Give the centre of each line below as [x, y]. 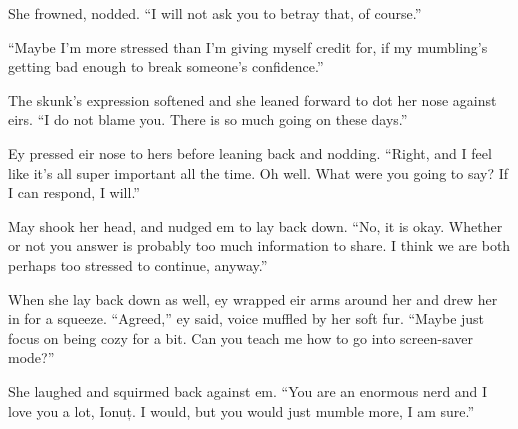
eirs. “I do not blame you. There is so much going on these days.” [208, 119]
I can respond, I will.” [74, 192]
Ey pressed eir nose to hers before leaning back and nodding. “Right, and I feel [250, 152]
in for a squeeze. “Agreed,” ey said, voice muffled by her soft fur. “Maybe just [246, 318]
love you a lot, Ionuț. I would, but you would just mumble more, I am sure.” [241, 410]
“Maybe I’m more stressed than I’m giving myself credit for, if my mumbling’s [248, 46]
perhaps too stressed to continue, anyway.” [138, 264]
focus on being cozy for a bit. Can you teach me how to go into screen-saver [241, 337]
